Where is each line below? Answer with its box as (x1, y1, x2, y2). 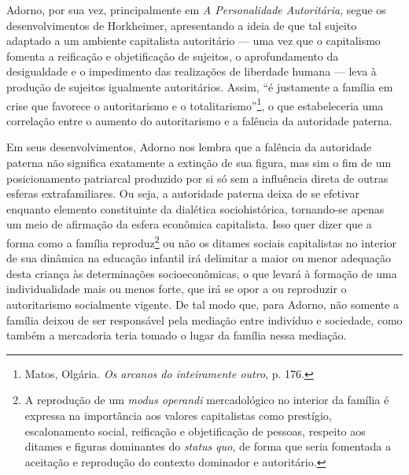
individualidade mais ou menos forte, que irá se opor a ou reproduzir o (6, 280, 347, 297)
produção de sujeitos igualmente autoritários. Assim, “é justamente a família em (6, 78, 393, 95)
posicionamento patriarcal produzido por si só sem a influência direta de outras (6, 169, 389, 186)
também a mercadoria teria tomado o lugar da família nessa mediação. (6, 327, 347, 343)
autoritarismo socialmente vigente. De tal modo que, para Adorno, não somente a (6, 296, 400, 312)
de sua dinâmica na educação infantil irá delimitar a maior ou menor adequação (6, 250, 392, 266)
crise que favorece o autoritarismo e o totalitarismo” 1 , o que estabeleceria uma (6, 95, 384, 113)
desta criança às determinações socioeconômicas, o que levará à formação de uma (6, 265, 397, 281)
